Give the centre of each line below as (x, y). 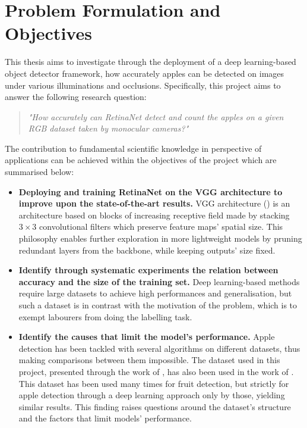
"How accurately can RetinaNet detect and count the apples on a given (156, 116)
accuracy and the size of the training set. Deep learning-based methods (159, 281)
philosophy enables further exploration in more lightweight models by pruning (160, 238)
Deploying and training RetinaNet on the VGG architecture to (151, 191)
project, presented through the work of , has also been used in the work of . (156, 371)
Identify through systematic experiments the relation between (148, 270)
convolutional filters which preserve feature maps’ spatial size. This (161, 227)
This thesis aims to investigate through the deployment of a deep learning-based (151, 62)
